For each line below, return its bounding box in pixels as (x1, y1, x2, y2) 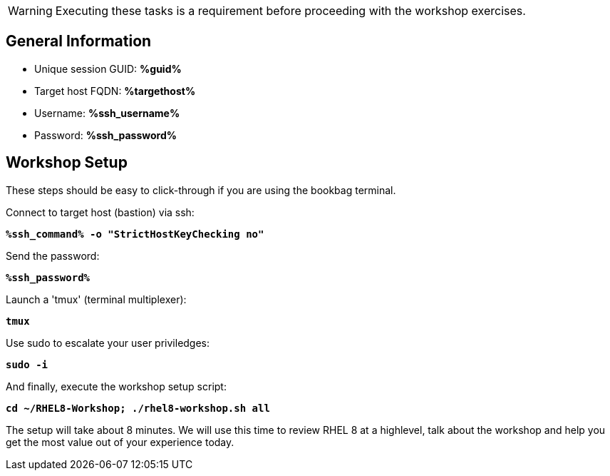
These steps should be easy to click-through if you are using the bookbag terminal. (6, 183, 396, 196)
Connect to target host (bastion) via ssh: (6, 206, 195, 218)
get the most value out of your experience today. (6, 435, 234, 448)
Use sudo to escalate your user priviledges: (6, 336, 210, 349)
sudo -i (6, 358, 48, 370)
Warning (8, 4, 53, 18)
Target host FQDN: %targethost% (34, 84, 196, 97)
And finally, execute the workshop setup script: (6, 380, 227, 393)
